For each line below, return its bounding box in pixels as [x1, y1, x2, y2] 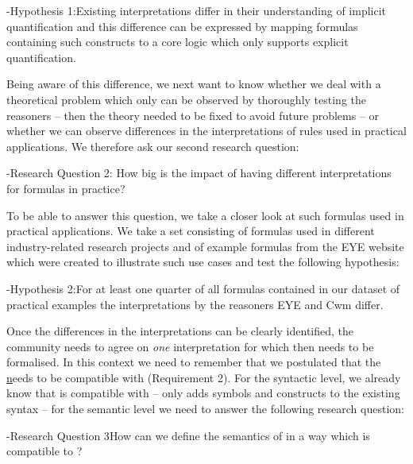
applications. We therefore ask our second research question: [6, 137, 299, 154]
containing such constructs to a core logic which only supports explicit [6, 33, 349, 50]
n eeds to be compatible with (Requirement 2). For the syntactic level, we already [6, 369, 401, 385]
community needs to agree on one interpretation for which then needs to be [6, 338, 374, 354]
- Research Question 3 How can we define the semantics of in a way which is [6, 427, 370, 443]
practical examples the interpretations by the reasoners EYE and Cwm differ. [6, 296, 384, 312]
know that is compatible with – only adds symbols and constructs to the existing [6, 385, 400, 401]
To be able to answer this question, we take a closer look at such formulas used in [6, 207, 404, 223]
